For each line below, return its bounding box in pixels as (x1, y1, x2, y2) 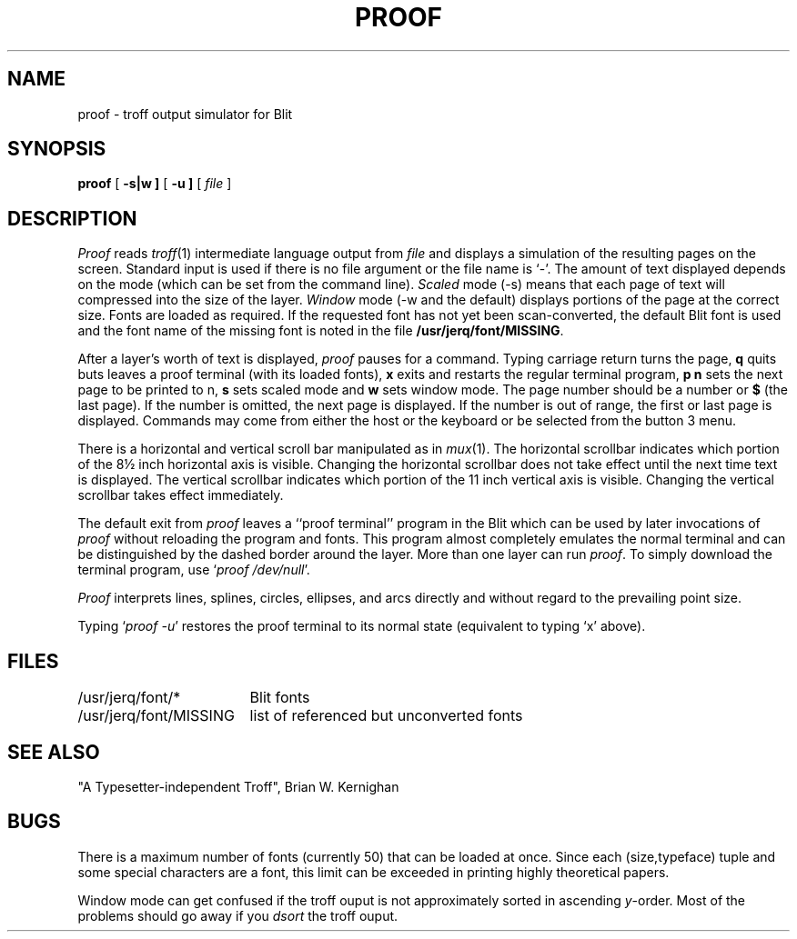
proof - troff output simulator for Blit (77, 105, 293, 122)
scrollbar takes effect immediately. (77, 487, 284, 504)
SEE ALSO (7, 740, 100, 764)
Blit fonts (249, 688, 310, 707)
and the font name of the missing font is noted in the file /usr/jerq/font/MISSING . (77, 323, 564, 339)
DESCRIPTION (7, 206, 137, 230)
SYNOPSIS (7, 137, 106, 161)
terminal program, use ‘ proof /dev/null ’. (77, 562, 310, 578)
